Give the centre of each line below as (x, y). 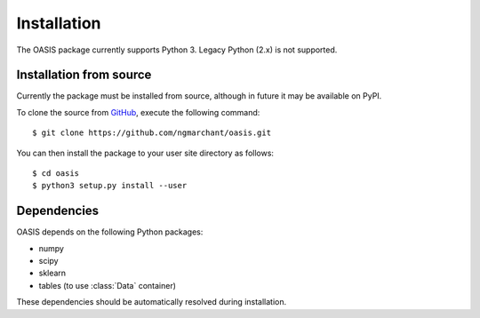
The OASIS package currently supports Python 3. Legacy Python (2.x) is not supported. (177, 50)
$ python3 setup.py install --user (110, 186)
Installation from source (84, 75)
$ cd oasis (56, 174)
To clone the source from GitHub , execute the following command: (138, 112)
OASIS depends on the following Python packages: (110, 232)
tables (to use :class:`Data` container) (108, 285)
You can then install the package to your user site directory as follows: (145, 153)
